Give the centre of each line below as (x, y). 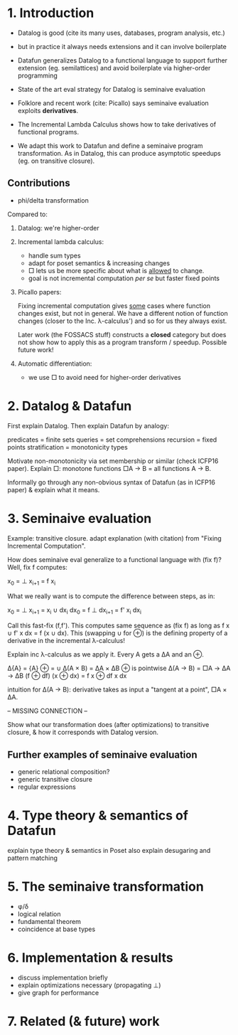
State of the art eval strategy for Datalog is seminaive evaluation (112, 89)
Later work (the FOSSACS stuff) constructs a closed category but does (122, 334)
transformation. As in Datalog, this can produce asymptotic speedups (119, 153)
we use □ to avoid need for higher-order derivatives (104, 377)
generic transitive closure (55, 780)
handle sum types (54, 255)
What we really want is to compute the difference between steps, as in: (111, 596)
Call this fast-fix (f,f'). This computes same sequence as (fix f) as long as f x (118, 626)
